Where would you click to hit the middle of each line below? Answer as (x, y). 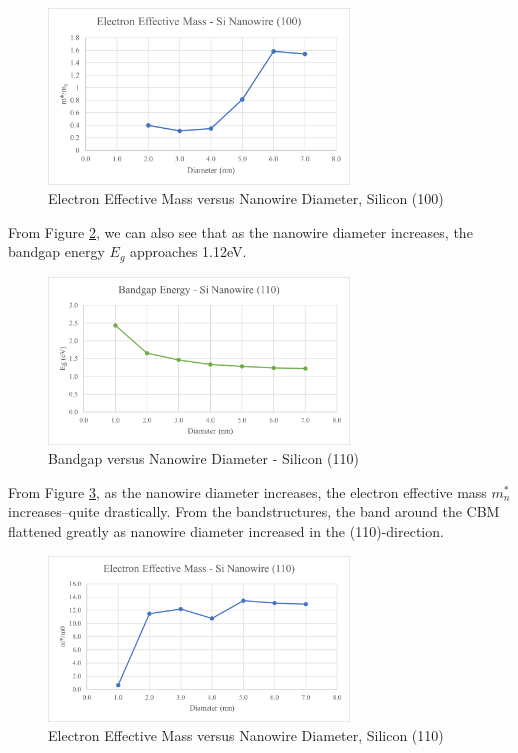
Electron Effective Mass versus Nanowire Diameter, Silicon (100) (246, 198)
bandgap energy (56, 251)
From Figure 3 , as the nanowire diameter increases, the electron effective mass (247, 491)
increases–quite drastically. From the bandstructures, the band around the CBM (254, 511)
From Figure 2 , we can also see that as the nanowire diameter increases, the (240, 231)
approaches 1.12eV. (188, 251)
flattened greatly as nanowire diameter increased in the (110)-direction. (226, 531)
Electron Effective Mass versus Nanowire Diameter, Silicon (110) (246, 735)
